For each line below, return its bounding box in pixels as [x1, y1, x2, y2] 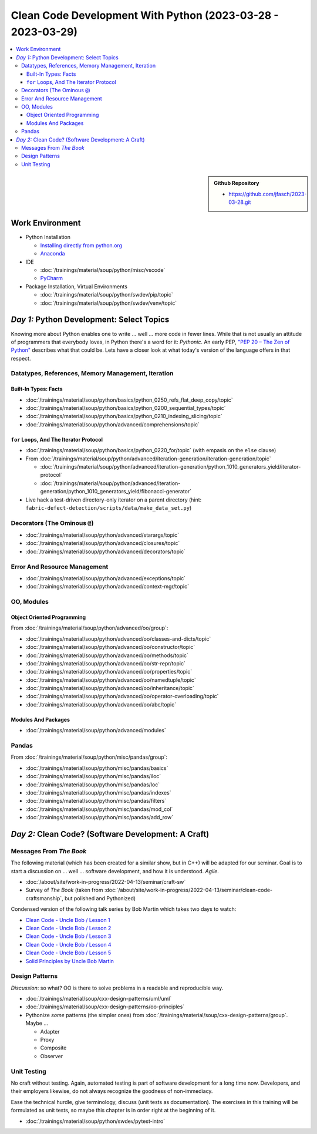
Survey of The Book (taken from [25, 887, 103, 894]
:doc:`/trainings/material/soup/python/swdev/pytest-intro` [25, 1118, 166, 1125]
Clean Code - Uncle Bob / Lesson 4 [25, 941, 112, 948]
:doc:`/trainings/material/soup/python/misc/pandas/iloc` [25, 773, 161, 780]
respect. [11, 355, 31, 362]
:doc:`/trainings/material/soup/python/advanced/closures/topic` [25, 540, 180, 547]
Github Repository [214, 180, 259, 187]
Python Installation [25, 234, 70, 241]
